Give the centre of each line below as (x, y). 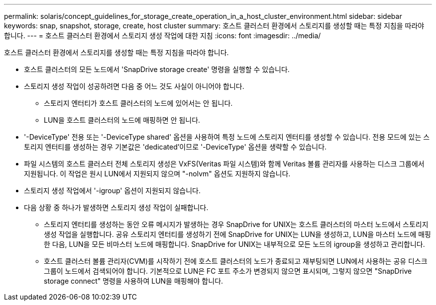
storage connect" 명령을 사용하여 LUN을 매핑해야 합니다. (134, 281)
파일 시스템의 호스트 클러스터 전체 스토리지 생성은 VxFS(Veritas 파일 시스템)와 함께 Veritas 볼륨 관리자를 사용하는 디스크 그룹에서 (224, 164)
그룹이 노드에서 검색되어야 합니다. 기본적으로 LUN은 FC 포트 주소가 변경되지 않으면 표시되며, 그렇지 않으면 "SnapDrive (228, 271)
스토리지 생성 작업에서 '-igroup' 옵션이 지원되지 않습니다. (112, 191)
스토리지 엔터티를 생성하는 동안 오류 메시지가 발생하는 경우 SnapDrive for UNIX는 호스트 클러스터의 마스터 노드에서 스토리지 (236, 224)
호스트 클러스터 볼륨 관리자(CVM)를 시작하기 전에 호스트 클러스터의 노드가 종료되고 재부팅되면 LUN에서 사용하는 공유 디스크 (236, 261)
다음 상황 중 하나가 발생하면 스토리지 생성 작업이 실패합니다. (116, 207)
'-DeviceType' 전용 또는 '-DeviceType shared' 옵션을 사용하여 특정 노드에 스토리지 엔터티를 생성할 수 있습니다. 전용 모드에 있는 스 (227, 137)
